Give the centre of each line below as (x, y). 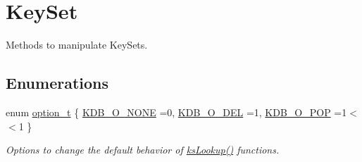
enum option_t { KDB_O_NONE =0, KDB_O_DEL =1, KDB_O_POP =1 (176, 112)
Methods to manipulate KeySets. (77, 45)
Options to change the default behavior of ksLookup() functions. (143, 150)
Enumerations (57, 83)
